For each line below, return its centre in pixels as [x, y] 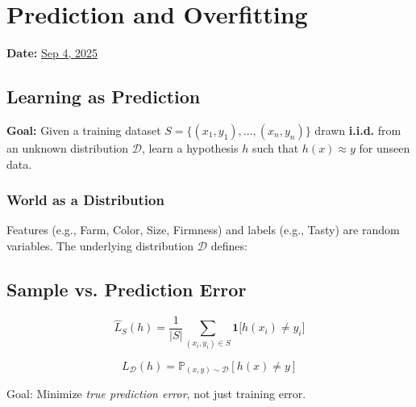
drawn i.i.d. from [358, 130]
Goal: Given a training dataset [84, 130]
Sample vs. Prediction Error [127, 289]
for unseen [385, 147]
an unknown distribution [68, 147]
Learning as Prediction [104, 97]
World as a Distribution [85, 200]
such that [275, 147]
